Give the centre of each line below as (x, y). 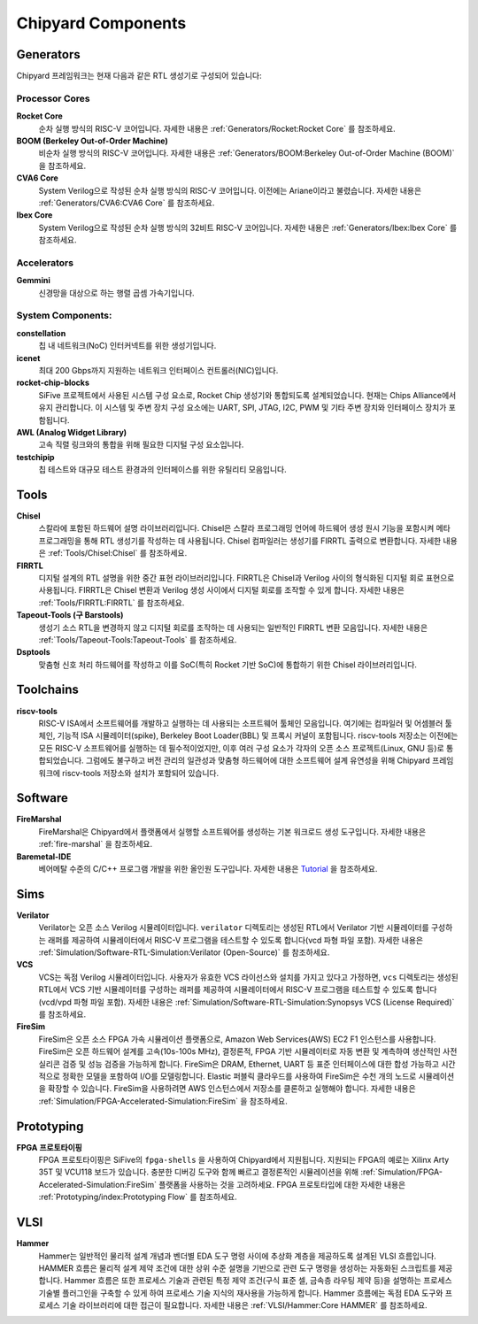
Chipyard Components (101, 23)
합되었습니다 (60, 760)
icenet (28, 358)
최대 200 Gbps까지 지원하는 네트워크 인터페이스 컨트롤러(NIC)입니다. (158, 370)
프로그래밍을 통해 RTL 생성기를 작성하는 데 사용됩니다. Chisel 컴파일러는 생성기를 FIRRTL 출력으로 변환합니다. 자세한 (240, 541)
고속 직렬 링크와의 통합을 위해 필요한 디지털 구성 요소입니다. (141, 445)
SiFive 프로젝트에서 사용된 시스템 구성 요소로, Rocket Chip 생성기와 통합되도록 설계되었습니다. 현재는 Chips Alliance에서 (247, 395)
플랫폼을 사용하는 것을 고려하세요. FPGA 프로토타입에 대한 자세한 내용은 (282, 1184)
